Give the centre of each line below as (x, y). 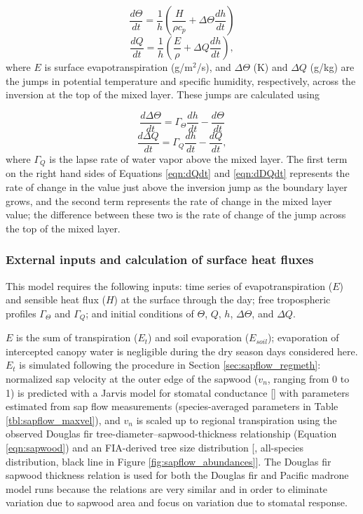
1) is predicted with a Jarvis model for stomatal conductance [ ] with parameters (178, 392)
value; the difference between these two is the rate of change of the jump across (176, 215)
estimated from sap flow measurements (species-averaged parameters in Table (172, 406)
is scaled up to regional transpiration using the (237, 420)
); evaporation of (303, 337)
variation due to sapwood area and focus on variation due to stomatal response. (177, 502)
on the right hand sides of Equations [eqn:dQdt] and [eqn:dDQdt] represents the (178, 173)
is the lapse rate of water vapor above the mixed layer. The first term (198, 158)
